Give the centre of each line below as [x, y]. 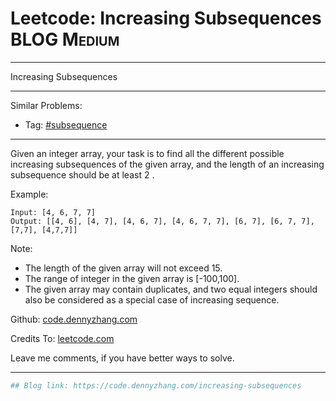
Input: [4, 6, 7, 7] [53, 212]
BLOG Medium [65, 39]
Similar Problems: [46, 105]
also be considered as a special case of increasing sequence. [152, 299]
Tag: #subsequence [66, 124]
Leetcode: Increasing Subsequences [166, 18]
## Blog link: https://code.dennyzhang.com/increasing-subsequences [156, 385]
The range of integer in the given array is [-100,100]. [132, 278]
